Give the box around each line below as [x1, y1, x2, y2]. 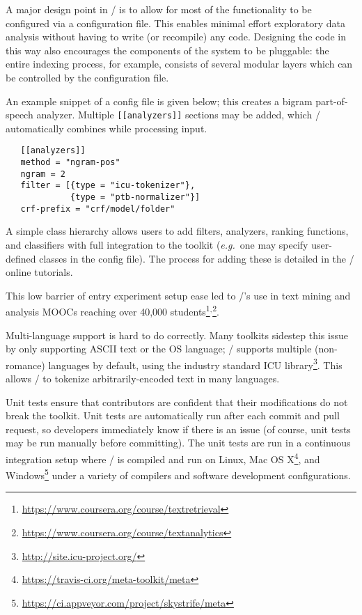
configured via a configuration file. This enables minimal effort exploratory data [6, 15, 346, 30]
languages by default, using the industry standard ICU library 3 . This [48, 355, 343, 372]
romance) [6, 357, 45, 372]
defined [6, 251, 36, 265]
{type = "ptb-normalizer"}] [70, 192, 200, 203]
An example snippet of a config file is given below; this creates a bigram [6, 93, 313, 108]
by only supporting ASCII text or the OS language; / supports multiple [6, 341, 312, 356]
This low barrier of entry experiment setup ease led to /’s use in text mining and [6, 288, 351, 302]
